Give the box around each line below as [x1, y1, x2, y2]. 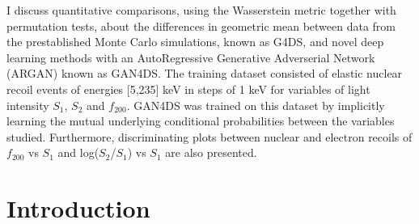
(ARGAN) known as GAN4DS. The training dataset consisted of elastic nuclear [6, 65, 403, 82]
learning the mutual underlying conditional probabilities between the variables [6, 112, 395, 129]
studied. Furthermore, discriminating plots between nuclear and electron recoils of [6, 128, 413, 145]
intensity [6, 96, 49, 113]
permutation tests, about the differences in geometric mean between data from [6, 17, 396, 34]
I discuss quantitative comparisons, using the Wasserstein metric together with [6, 2, 396, 18]
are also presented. [165, 144, 257, 161]
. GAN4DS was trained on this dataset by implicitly [126, 96, 385, 113]
